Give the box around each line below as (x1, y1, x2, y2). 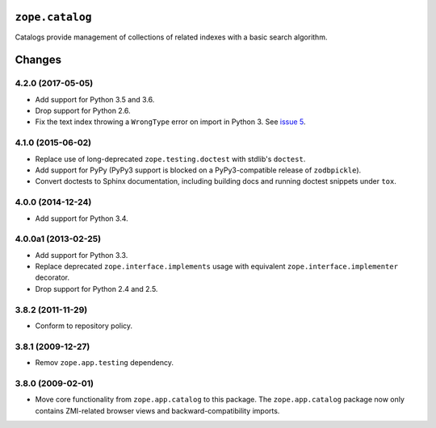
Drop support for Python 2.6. (35, 106, 131, 116)
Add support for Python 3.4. (35, 214, 128, 223)
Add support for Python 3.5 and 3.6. (35, 94, 155, 104)
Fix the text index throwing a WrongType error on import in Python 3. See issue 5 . (35, 117, 306, 127)
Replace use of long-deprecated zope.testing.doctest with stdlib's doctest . (35, 154, 306, 164)
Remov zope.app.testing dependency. (35, 358, 174, 368)
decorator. (35, 272, 70, 282)
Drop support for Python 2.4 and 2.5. (35, 284, 158, 293)
